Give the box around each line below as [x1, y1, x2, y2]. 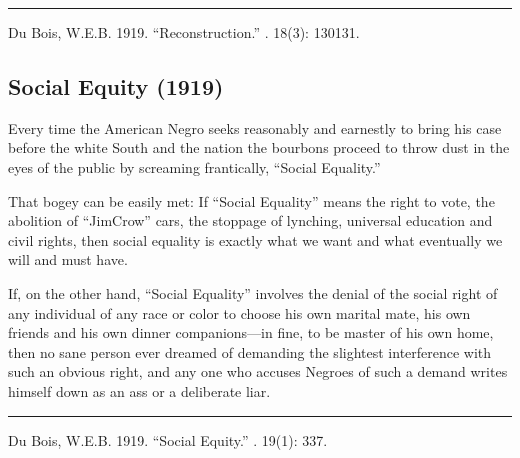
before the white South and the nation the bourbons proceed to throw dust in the [8, 137, 510, 158]
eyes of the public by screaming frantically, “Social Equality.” [8, 156, 381, 177]
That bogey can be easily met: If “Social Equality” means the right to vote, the [8, 190, 495, 211]
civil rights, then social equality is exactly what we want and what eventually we [8, 229, 503, 250]
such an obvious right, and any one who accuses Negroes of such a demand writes [8, 361, 508, 382]
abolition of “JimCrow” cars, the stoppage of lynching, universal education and [8, 210, 493, 231]
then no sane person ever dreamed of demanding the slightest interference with [8, 341, 492, 362]
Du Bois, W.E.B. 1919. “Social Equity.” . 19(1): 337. [8, 429, 328, 450]
